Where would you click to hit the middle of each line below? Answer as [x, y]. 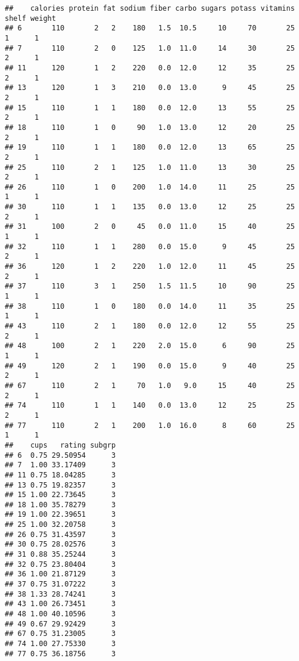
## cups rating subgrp [60, 445]
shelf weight [30, 18]
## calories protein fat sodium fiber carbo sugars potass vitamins [150, 8]
